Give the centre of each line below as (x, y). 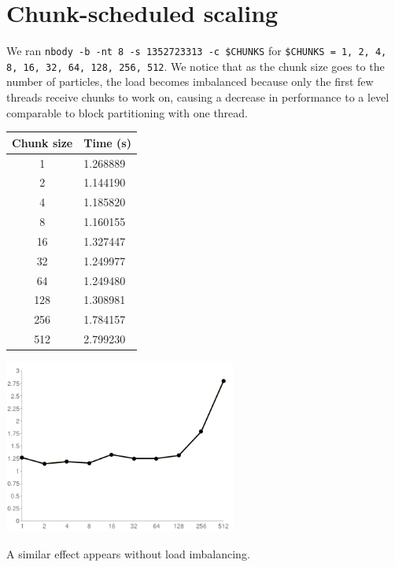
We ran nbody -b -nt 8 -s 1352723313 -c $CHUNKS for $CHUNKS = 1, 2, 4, (197, 51)
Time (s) (107, 142)
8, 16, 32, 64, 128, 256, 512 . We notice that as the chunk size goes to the (196, 66)
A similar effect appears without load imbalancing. (128, 553)
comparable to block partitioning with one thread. (127, 112)
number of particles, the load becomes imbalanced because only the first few (190, 82)
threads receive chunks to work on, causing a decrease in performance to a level (198, 97)
